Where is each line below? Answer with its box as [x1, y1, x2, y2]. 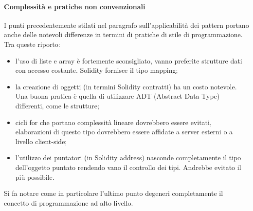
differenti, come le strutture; [15, 100, 99, 110]
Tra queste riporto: [4, 39, 60, 49]
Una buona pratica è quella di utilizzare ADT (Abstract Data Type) [15, 91, 220, 101]
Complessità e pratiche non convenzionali [4, 1, 145, 11]
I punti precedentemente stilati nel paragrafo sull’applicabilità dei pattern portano [4, 20, 249, 30]
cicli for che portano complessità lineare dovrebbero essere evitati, [15, 117, 212, 127]
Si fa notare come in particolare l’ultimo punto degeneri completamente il [4, 188, 223, 198]
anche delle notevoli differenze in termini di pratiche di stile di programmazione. [4, 29, 243, 40]
